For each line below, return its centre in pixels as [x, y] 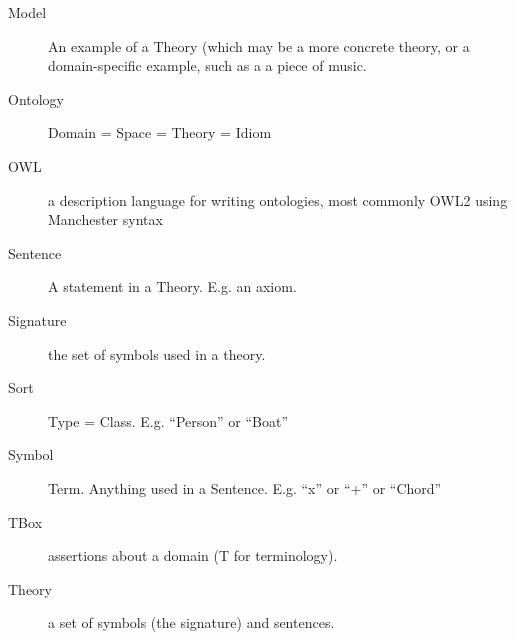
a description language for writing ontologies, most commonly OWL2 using [278, 199]
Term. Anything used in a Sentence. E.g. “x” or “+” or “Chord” [245, 487]
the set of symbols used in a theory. [157, 353]
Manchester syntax [105, 219]
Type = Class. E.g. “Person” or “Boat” [168, 420]
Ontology [36, 98]
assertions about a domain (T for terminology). [193, 555]
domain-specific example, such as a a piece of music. [207, 65]
